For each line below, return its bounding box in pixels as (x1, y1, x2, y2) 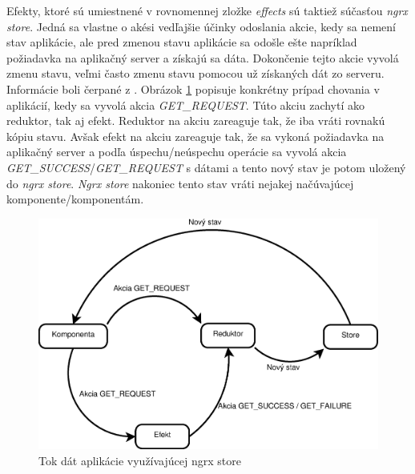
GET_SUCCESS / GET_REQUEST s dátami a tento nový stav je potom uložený (6, 159, 406, 175)
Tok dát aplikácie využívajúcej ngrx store (38, 452, 241, 468)
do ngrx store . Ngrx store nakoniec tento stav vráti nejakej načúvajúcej (6, 175, 354, 191)
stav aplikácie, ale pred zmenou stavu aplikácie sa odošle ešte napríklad (6, 34, 357, 50)
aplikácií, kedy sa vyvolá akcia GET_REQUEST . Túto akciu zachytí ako (6, 96, 365, 113)
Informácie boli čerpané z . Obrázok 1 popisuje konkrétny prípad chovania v (6, 80, 380, 97)
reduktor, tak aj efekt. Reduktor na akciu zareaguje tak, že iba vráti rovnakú (6, 112, 385, 129)
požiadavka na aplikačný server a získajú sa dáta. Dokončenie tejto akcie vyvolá (6, 49, 399, 66)
